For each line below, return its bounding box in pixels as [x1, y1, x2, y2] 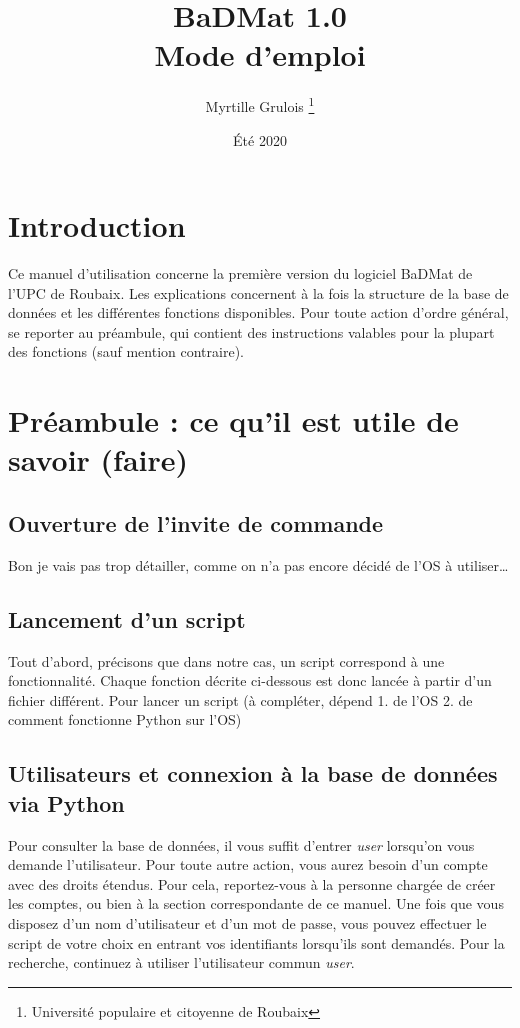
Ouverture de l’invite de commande [8, 508, 384, 539]
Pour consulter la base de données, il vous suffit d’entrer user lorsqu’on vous [8, 834, 475, 855]
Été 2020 [233, 129, 287, 150]
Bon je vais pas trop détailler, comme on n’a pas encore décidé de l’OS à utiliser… [8, 554, 509, 575]
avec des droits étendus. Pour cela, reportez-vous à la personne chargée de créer [8, 873, 496, 894]
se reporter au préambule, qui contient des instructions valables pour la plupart [8, 321, 495, 342]
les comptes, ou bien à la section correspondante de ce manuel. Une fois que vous [8, 893, 504, 914]
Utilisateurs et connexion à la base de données [8, 758, 498, 789]
